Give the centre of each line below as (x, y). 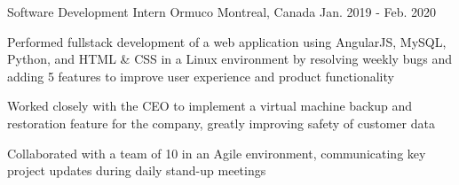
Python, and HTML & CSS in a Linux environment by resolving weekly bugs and (229, 59)
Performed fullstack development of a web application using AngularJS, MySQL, (227, 41)
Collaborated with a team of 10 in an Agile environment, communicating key (217, 153)
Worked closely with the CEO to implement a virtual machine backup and (210, 106)
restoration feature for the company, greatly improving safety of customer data (221, 123)
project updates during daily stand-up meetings (137, 170)
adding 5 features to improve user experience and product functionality (201, 76)
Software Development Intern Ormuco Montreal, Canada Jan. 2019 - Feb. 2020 (222, 12)
